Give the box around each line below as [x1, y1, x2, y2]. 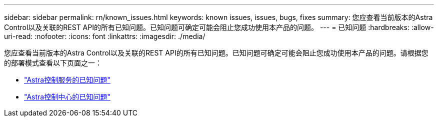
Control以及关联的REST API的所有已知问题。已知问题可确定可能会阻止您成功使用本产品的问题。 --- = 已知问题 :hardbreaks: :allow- [4, 23, 434, 31]
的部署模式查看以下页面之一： [4, 58, 102, 67]
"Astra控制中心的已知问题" [24, 92, 110, 101]
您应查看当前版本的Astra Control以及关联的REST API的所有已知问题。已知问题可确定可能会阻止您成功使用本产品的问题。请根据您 [4, 48, 428, 57]
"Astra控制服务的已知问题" [24, 75, 110, 84]
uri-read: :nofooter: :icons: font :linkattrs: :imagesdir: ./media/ [4, 32, 205, 40]
